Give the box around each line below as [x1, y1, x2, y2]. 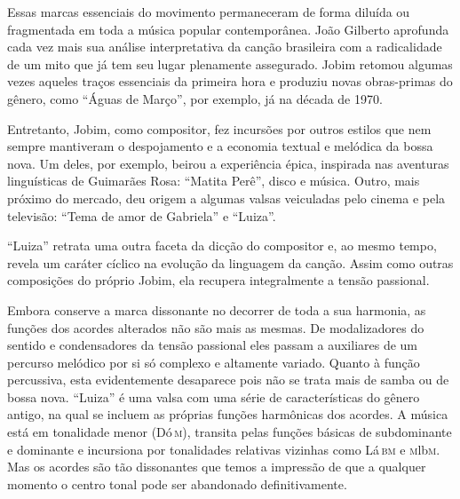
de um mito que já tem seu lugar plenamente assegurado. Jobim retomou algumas [7, 54, 453, 73]
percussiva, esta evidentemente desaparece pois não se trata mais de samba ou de [7, 370, 449, 389]
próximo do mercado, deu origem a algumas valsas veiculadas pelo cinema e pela [7, 188, 446, 207]
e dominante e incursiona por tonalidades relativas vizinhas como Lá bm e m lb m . [7, 440, 440, 458]
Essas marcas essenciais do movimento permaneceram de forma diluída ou [7, 3, 410, 20]
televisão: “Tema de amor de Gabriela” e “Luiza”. [7, 206, 276, 225]
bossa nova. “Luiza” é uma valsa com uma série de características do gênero [7, 387, 420, 406]
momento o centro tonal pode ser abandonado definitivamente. [7, 474, 347, 493]
